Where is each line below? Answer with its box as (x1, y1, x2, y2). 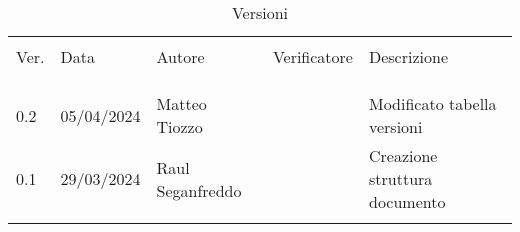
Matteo (156, 92, 207, 115)
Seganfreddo (156, 178, 242, 202)
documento (368, 190, 446, 213)
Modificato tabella (368, 92, 497, 115)
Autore (156, 45, 205, 68)
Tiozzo (156, 115, 203, 138)
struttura (368, 167, 433, 190)
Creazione (368, 144, 438, 167)
